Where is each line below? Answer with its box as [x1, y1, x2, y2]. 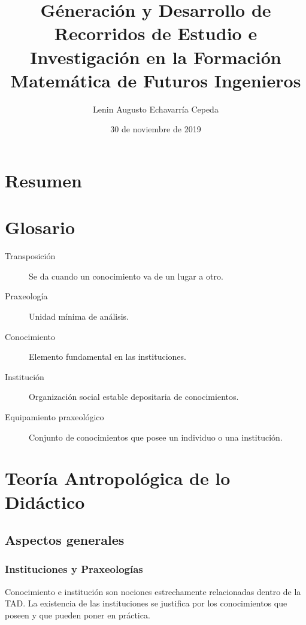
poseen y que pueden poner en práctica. [5, 608, 150, 621]
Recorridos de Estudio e [54, 21, 257, 45]
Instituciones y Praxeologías [5, 562, 143, 577]
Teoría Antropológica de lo [5, 466, 231, 490]
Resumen [5, 168, 82, 192]
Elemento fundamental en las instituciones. [29, 350, 186, 363]
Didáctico [5, 489, 85, 514]
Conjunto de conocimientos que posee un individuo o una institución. [29, 430, 283, 443]
